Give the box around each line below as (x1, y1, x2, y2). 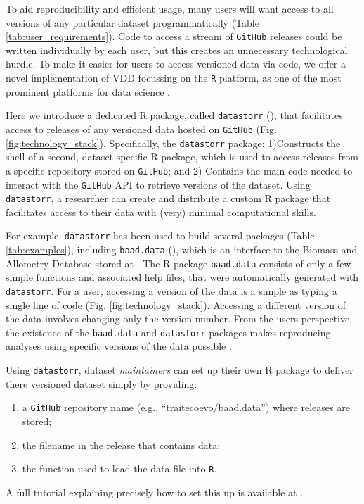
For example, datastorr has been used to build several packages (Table (6, 228, 315, 243)
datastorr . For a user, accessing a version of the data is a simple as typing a (6, 283, 337, 298)
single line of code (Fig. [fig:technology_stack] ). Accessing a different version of (6, 297, 346, 312)
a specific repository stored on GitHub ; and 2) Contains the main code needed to (6, 163, 353, 177)
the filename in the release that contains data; (22, 437, 221, 452)
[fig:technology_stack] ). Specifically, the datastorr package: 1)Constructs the (6, 135, 341, 150)
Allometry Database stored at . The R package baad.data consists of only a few (6, 256, 351, 270)
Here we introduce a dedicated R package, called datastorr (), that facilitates (6, 108, 343, 122)
